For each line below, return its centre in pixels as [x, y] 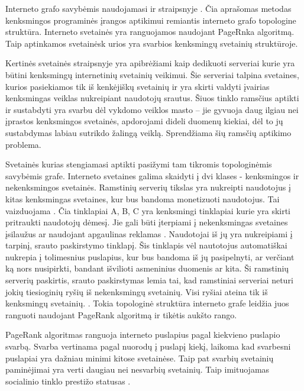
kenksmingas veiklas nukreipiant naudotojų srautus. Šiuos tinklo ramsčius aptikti [152, 98]
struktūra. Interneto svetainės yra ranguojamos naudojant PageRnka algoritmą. [150, 32]
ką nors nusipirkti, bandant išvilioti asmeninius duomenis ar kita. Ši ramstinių [147, 268]
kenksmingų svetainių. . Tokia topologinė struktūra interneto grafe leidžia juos [147, 303]
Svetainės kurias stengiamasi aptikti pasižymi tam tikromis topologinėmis [139, 164]
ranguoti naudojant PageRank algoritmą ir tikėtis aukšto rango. [121, 314]
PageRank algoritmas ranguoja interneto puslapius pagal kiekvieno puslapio [143, 335]
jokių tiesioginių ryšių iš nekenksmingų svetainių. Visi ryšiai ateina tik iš [137, 291]
